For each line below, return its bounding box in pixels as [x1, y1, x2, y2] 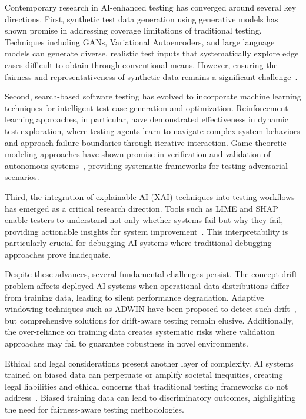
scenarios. [5, 171, 39, 183]
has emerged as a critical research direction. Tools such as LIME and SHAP [5, 202, 278, 214]
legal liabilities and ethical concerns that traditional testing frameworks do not [5, 380, 288, 392]
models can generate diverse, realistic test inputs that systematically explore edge [5, 47, 299, 59]
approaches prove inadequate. [5, 248, 111, 260]
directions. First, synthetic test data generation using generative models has [5, 12, 278, 25]
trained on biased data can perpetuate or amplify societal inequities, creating [5, 368, 283, 381]
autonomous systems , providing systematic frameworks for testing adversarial [5, 159, 288, 171]
